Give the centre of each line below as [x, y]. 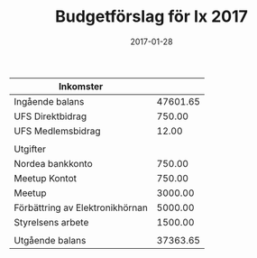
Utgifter [30, 149]
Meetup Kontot [45, 178]
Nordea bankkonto [53, 163]
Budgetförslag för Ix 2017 [151, 17]
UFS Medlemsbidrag [57, 131]
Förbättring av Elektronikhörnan [81, 207]
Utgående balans [50, 240]
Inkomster [81, 86]
